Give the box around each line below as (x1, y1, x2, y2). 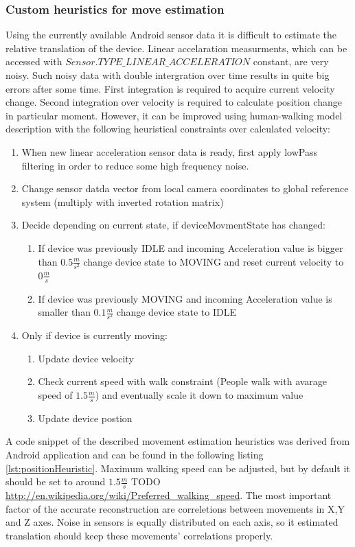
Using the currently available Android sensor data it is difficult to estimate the (5, 27, 336, 42)
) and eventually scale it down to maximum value (95, 388, 304, 402)
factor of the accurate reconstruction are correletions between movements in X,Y (5, 501, 345, 515)
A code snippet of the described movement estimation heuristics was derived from (5, 434, 350, 448)
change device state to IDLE (116, 305, 236, 319)
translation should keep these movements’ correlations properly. (5, 528, 273, 542)
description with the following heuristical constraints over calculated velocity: (5, 121, 330, 136)
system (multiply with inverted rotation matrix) (21, 194, 224, 209)
